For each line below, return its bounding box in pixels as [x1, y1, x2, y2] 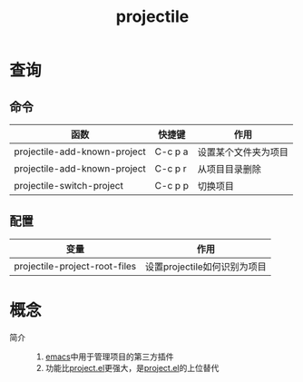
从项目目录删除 [197, 163, 261, 175]
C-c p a [154, 145, 189, 158]
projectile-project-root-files [14, 260, 137, 272]
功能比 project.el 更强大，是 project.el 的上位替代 [44, 362, 220, 373]
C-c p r [154, 162, 187, 174]
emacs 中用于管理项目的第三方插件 [44, 351, 174, 362]
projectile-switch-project [14, 180, 124, 191]
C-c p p [154, 180, 189, 191]
